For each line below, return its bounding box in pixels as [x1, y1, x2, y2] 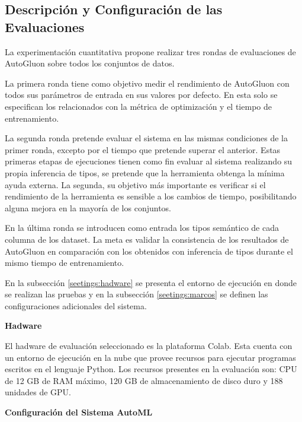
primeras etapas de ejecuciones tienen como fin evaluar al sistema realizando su [5, 155, 293, 167]
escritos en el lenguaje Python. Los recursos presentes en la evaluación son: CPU [5, 363, 297, 375]
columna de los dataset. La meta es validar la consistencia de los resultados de [5, 233, 289, 245]
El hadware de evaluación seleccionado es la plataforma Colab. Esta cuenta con [5, 339, 293, 352]
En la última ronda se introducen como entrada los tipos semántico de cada [5, 221, 279, 234]
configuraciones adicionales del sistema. [5, 299, 147, 312]
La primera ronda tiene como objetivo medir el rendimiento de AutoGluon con [5, 77, 290, 89]
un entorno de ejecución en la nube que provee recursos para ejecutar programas [5, 351, 296, 363]
